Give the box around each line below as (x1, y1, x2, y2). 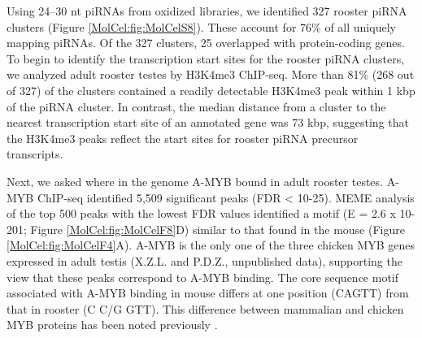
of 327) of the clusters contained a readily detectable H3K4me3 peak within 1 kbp (7, 81, 415, 98)
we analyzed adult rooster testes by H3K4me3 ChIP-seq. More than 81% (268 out (7, 66, 415, 83)
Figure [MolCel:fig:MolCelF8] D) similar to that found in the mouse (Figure (30, 220, 405, 237)
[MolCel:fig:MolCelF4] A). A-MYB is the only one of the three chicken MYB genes (7, 236, 415, 253)
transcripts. (7, 145, 63, 162)
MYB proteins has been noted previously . (7, 316, 218, 333)
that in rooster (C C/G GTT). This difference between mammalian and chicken (7, 300, 404, 317)
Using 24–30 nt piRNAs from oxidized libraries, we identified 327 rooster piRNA (7, 2, 407, 19)
